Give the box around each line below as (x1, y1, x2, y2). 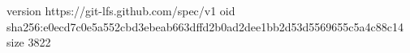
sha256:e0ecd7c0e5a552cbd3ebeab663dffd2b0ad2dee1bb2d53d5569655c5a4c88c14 (6, 18, 404, 35)
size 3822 (6, 34, 51, 51)
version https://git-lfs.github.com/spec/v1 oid (6, 2, 235, 18)
